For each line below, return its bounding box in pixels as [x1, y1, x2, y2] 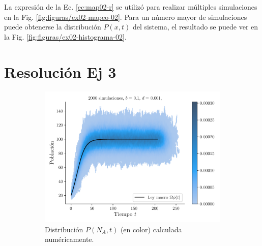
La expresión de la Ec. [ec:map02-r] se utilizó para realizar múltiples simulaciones [4, 2, 257, 12]
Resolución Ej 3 [4, 61, 117, 82]
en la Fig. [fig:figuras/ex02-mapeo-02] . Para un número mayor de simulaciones [4, 11, 247, 22]
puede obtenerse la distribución [4, 21, 101, 32]
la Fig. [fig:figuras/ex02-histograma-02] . [4, 31, 127, 42]
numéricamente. [45, 234, 94, 244]
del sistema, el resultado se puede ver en [132, 21, 258, 32]
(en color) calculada [120, 224, 182, 234]
